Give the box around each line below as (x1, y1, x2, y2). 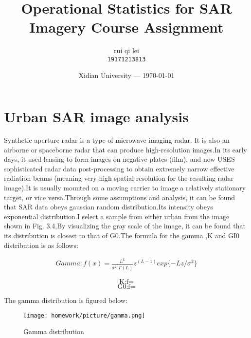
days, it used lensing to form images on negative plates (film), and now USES (4, 154, 235, 164)
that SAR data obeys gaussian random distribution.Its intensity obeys (4, 202, 213, 212)
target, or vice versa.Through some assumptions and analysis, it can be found (4, 192, 235, 202)
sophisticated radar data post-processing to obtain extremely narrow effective (4, 163, 234, 173)
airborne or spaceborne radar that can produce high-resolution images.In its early (4, 144, 247, 154)
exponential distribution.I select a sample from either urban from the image (4, 211, 230, 221)
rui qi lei (114, 45, 139, 56)
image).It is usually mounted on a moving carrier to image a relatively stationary (4, 183, 246, 193)
